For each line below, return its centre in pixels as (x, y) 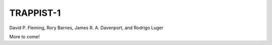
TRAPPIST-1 (35, 13)
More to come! (24, 37)
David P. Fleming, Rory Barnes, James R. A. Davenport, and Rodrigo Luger (86, 28)
